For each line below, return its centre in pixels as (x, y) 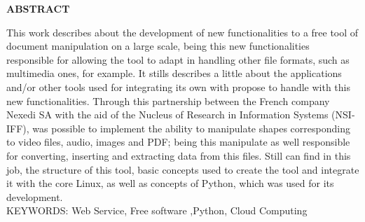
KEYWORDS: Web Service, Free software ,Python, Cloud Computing (157, 210)
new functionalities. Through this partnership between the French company (168, 100)
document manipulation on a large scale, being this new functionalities (158, 46)
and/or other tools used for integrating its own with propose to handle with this (179, 86)
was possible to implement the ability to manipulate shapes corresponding (191, 128)
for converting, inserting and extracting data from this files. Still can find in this (179, 155)
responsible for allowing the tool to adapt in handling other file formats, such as (178, 59)
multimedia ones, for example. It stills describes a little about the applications (174, 73)
